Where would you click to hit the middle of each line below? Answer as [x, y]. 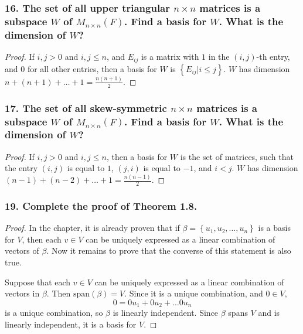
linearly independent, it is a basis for [71, 324]
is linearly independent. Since [166, 313]
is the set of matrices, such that [237, 156]
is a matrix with [170, 57]
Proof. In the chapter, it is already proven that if [92, 228]
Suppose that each [38, 282]
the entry [21, 168]
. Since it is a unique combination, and [194, 293]
